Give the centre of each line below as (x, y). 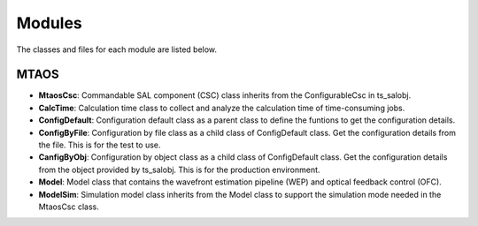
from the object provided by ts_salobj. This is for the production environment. (179, 169)
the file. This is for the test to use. (100, 145)
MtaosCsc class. (69, 207)
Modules (50, 23)
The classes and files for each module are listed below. (116, 49)
